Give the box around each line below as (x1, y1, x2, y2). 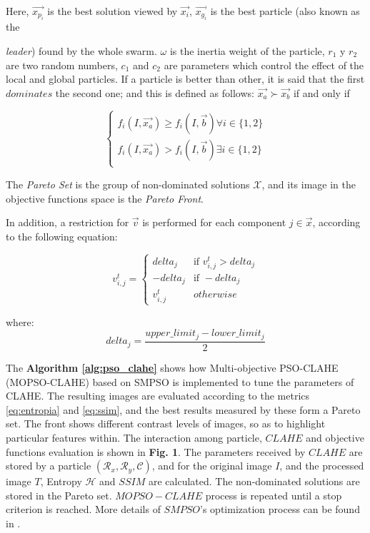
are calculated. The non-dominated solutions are (148, 474, 360, 489)
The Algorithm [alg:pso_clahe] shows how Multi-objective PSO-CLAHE (6, 360, 339, 375)
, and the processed (279, 458, 364, 473)
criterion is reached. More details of (6, 502, 161, 517)
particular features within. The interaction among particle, (6, 430, 262, 445)
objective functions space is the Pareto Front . (6, 191, 204, 205)
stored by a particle (6, 458, 91, 473)
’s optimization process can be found (200, 502, 360, 517)
